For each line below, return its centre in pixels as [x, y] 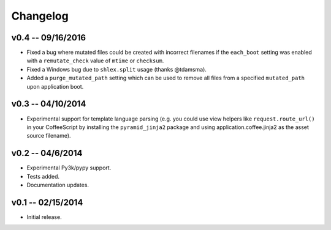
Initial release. [44, 217]
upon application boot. [55, 86]
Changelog [40, 16]
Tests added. [43, 176]
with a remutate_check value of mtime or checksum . [95, 61]
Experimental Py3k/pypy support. [69, 168]
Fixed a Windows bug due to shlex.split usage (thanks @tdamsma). [116, 69]
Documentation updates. [58, 185]
